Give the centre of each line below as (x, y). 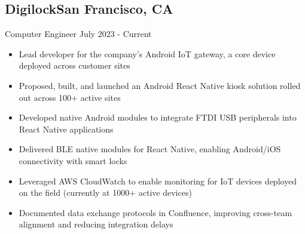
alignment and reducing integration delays (96, 224)
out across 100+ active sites (70, 97)
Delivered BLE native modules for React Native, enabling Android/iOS (150, 149)
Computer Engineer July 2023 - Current (78, 34)
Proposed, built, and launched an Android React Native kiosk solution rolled (160, 85)
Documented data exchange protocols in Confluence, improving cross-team (155, 212)
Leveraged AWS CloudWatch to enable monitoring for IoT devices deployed (158, 181)
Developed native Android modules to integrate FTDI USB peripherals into (158, 117)
